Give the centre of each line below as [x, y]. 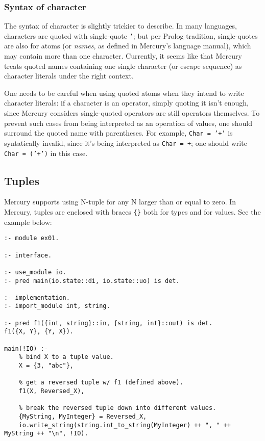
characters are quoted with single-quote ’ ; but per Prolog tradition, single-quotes [131, 35]
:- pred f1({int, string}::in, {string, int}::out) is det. [109, 323]
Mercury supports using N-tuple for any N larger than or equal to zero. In [120, 202]
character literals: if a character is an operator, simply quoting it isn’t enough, [126, 103]
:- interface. [28, 255]
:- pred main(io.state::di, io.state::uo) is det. [92, 281]
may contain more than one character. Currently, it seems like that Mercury [123, 56]
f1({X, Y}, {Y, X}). [39, 332]
